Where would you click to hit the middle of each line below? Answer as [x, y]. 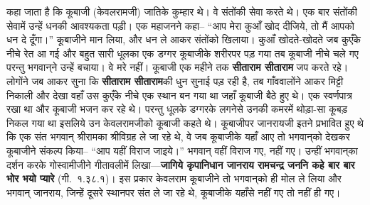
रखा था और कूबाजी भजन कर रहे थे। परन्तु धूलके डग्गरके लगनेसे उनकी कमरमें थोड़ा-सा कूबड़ [177, 109]
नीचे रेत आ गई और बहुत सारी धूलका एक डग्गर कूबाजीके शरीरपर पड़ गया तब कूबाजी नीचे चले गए [183, 53]
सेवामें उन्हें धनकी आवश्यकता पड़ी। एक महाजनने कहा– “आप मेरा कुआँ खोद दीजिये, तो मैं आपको [180, 25]
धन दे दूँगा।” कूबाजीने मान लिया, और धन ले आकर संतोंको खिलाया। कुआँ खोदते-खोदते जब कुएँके [184, 39]
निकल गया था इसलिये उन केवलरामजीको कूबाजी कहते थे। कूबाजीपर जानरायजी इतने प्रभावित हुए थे [185, 122]
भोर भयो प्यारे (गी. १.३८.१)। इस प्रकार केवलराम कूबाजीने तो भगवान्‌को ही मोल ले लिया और [174, 178]
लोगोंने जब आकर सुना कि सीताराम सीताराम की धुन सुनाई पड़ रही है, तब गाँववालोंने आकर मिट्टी [175, 81]
